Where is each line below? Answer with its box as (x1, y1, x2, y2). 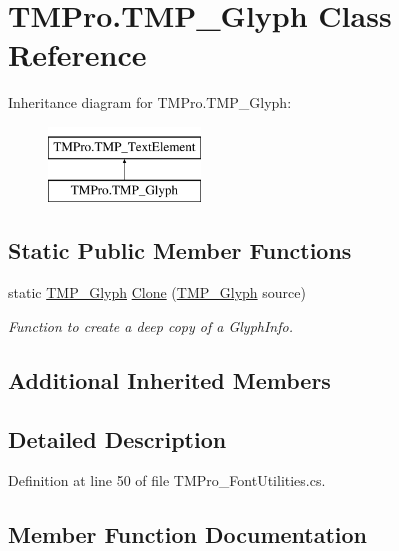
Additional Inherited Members (8, 364, 331, 395)
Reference (8, 34, 147, 75)
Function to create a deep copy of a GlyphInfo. (8, 315, 293, 336)
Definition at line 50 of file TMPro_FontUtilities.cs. (8, 470, 326, 491)
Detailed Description (8, 423, 227, 454)
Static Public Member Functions (8, 235, 352, 266)
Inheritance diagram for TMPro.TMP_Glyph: (8, 92, 292, 113)
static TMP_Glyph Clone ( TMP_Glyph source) (8, 282, 306, 303)
